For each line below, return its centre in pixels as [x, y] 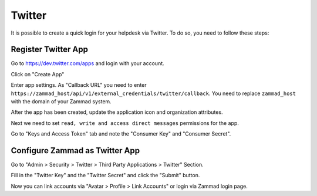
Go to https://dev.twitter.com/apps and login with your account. [87, 63]
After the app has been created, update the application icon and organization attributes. [117, 112]
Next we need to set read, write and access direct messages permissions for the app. [125, 123]
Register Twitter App [49, 50]
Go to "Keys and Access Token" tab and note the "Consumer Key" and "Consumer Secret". [121, 134]
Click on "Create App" [38, 74]
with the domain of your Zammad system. [61, 102]
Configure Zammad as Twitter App [75, 151]
